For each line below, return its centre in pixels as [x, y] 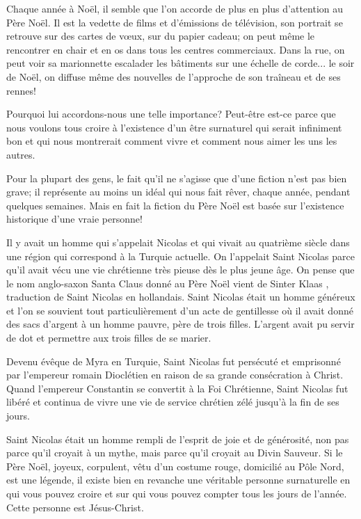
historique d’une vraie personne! [74, 219]
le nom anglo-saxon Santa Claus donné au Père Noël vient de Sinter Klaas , [168, 283]
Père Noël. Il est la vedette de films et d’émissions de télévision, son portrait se [175, 22]
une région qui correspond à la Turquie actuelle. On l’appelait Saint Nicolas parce [180, 256]
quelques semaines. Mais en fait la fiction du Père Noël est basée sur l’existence [175, 205]
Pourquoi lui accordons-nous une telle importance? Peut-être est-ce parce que [171, 114]
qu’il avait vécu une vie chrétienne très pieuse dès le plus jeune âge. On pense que [180, 270]
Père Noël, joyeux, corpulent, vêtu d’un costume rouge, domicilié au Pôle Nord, [175, 466]
